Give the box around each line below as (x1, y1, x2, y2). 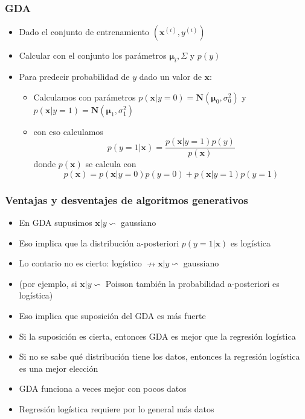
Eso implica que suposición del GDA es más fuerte (19, 309, 206, 322)
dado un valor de (139, 70, 202, 83)
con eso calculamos (33, 125, 103, 137)
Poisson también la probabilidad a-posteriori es (105, 277, 280, 289)
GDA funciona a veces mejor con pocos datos (19, 382, 187, 395)
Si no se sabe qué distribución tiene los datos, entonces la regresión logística (19, 350, 300, 363)
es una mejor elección (19, 361, 98, 374)
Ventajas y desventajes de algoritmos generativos (5, 192, 248, 207)
